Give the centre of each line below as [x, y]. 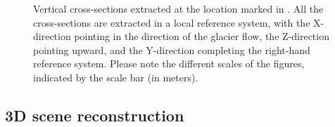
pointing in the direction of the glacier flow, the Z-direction [202, 36]
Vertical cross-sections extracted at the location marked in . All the [178, 8]
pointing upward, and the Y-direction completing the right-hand [172, 49]
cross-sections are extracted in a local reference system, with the [172, 22]
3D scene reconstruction [95, 115]
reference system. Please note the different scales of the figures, [169, 63]
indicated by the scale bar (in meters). [116, 77]
